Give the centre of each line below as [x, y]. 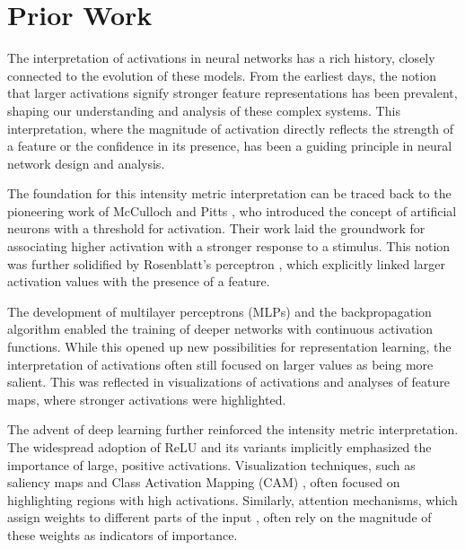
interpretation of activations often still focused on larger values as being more [220, 364]
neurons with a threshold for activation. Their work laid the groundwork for [216, 228]
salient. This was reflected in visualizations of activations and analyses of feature [229, 382]
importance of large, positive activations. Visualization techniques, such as [211, 464]
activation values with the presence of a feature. [139, 281]
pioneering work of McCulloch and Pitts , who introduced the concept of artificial [232, 210]
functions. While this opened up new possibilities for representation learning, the [229, 347]
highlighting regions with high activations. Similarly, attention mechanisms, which [232, 499]
